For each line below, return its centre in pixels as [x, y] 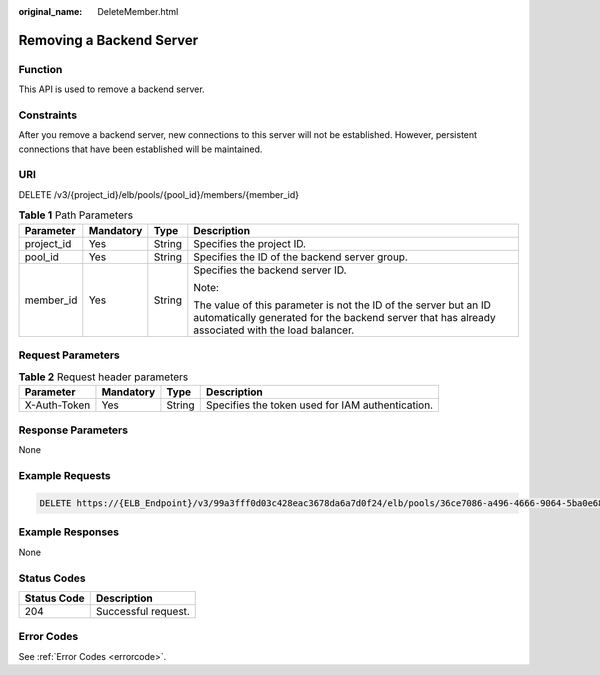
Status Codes [52, 578]
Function [40, 69]
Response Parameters [73, 430]
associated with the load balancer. [274, 330]
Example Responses [69, 532]
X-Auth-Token [57, 405]
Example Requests [64, 476]
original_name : [50, 11]
